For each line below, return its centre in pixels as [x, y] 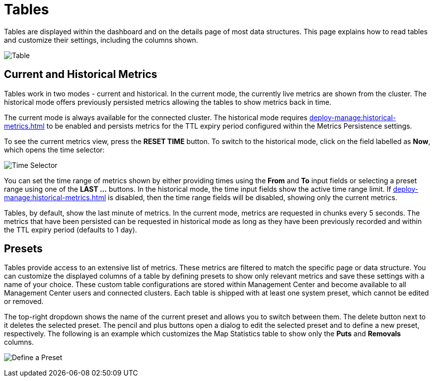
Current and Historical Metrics [81, 75]
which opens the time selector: [54, 150]
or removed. [24, 302]
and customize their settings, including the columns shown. [101, 40]
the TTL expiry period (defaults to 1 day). [71, 229]
